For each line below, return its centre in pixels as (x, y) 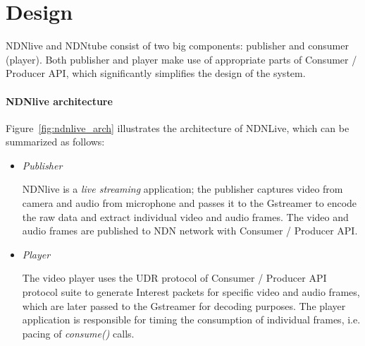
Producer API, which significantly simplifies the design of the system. (156, 73)
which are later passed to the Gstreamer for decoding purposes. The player (184, 305)
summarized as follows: (55, 142)
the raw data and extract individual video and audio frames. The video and (185, 216)
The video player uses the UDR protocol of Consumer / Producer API (174, 278)
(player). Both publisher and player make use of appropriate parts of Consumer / (181, 59)
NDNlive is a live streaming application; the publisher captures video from (182, 189)
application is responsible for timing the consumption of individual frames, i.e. (191, 320)
